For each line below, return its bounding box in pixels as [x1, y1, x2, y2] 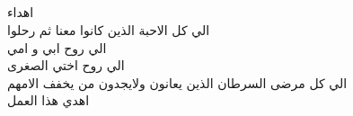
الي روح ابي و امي [7, 38, 107, 57]
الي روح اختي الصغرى [7, 56, 125, 75]
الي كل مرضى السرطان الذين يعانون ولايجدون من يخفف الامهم [7, 73, 348, 92]
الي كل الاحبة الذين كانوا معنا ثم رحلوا [7, 20, 210, 39]
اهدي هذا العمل [7, 91, 90, 110]
